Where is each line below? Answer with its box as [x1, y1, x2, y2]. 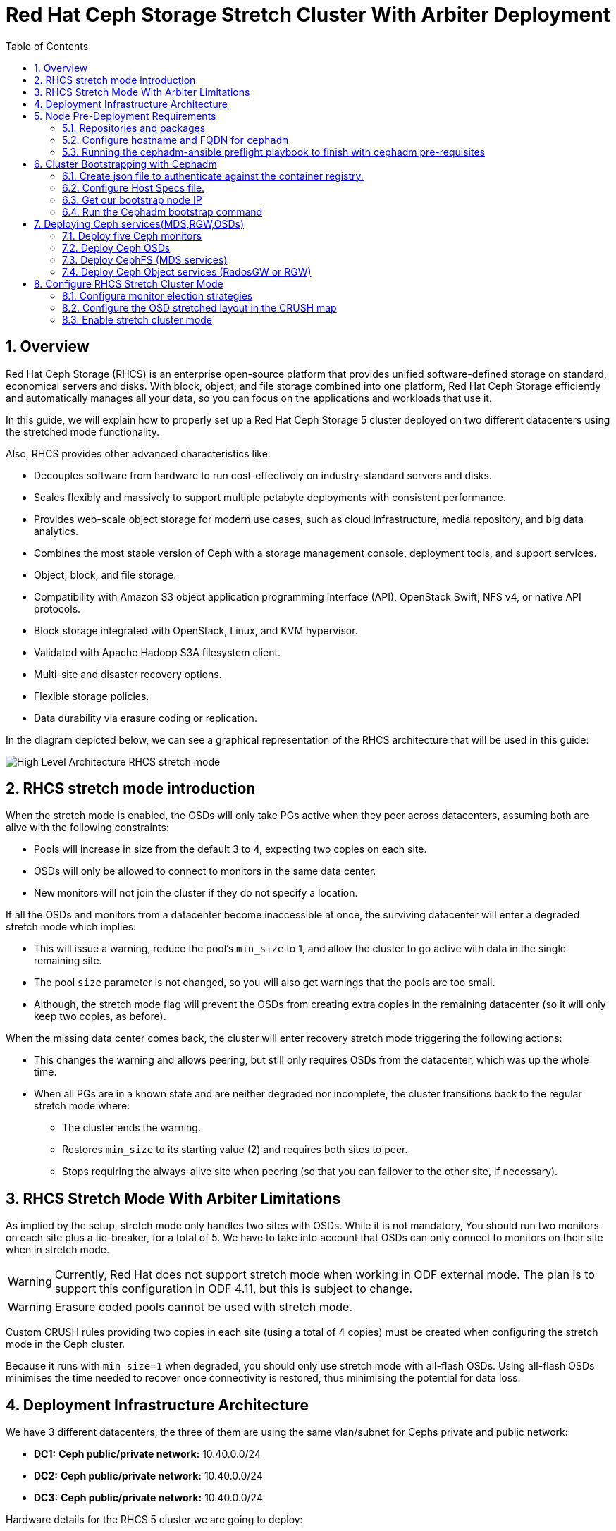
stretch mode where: [34, 1100, 130, 1112]
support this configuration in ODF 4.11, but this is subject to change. [54, 1281, 413, 1296]
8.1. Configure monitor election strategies [62, 289, 253, 302]
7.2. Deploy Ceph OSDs [62, 241, 171, 254]
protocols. [34, 602, 81, 615]
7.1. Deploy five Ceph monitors [62, 229, 202, 242]
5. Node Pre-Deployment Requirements [34, 109, 216, 122]
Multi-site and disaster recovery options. [34, 668, 222, 680]
